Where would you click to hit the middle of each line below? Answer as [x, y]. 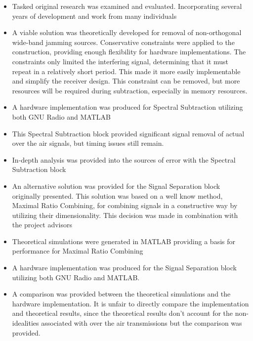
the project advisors [42, 225]
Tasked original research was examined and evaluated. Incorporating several [127, 6]
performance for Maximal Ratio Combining [78, 251]
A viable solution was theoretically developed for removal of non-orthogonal [127, 32]
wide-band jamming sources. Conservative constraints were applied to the [123, 42]
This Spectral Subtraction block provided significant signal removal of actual [128, 133]
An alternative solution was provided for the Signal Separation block [116, 186]
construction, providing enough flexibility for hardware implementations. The [129, 52]
